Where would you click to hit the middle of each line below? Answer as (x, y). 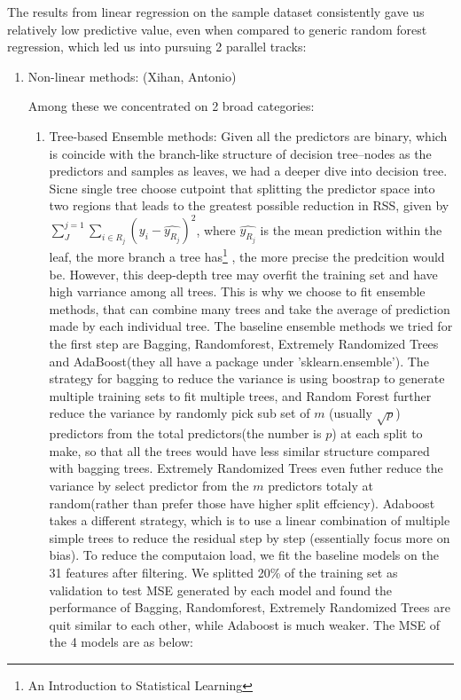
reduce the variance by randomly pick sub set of (180, 413)
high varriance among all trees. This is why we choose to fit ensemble (237, 291)
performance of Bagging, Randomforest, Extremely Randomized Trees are (250, 607)
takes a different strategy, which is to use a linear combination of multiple (250, 520)
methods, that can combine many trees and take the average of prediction (250, 308)
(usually (351, 413)
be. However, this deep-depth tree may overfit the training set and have (243, 274)
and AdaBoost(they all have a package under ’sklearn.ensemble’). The (239, 361)
